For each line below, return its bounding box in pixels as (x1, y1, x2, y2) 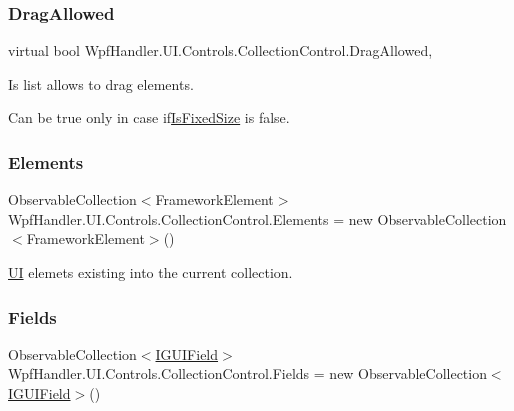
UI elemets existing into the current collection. (8, 262, 293, 282)
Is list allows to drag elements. (8, 73, 194, 94)
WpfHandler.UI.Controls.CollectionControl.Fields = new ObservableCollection (8, 363, 487, 384)
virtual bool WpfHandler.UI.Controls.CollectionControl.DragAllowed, (8, 40, 433, 61)
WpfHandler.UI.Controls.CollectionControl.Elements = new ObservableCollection (8, 208, 507, 229)
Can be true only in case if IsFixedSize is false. (8, 107, 290, 128)
